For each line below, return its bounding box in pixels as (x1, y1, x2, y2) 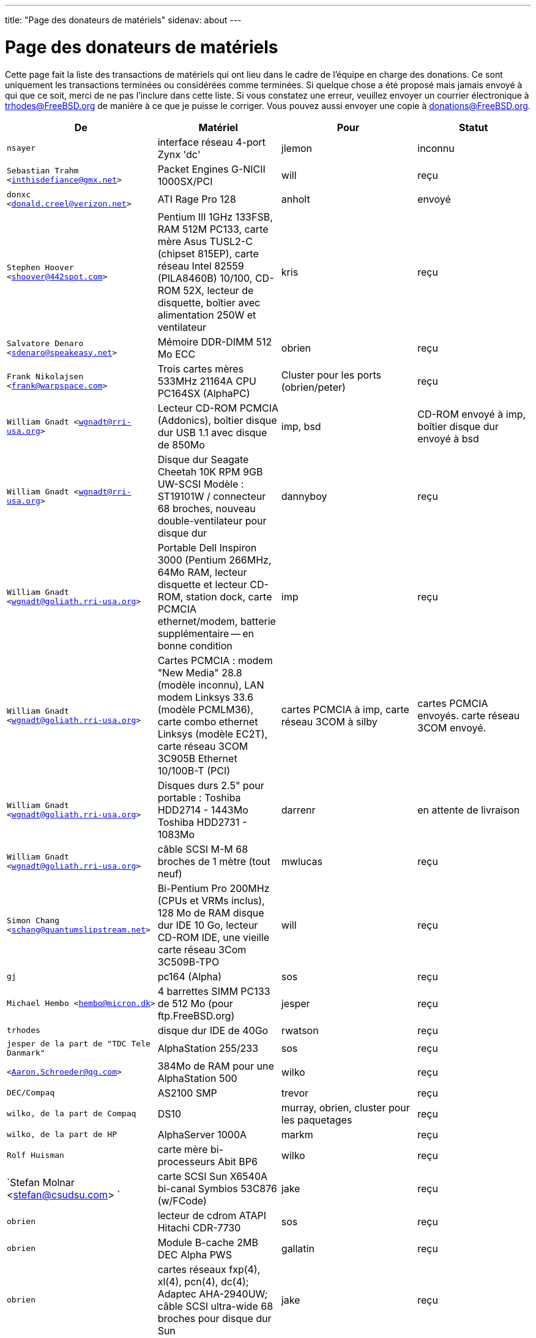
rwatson (281, 1024, 319, 1037)
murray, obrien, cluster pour (281, 1101, 410, 1114)
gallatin (281, 1242, 315, 1255)
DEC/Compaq (7, 1088, 55, 1097)
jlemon (281, 142, 312, 154)
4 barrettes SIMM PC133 (157, 985, 270, 997)
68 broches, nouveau (157, 502, 256, 515)
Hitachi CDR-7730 (157, 1221, 241, 1234)
